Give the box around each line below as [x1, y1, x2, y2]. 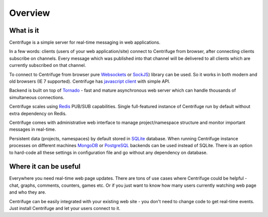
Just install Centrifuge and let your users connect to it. [9, 206, 121, 211]
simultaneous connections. [9, 94, 65, 100]
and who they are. [9, 189, 47, 195]
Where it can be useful [9, 163, 81, 171]
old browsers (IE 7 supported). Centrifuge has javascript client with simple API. [9, 78, 171, 84]
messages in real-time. [9, 126, 57, 132]
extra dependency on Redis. [9, 110, 67, 116]
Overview [9, 7, 50, 18]
